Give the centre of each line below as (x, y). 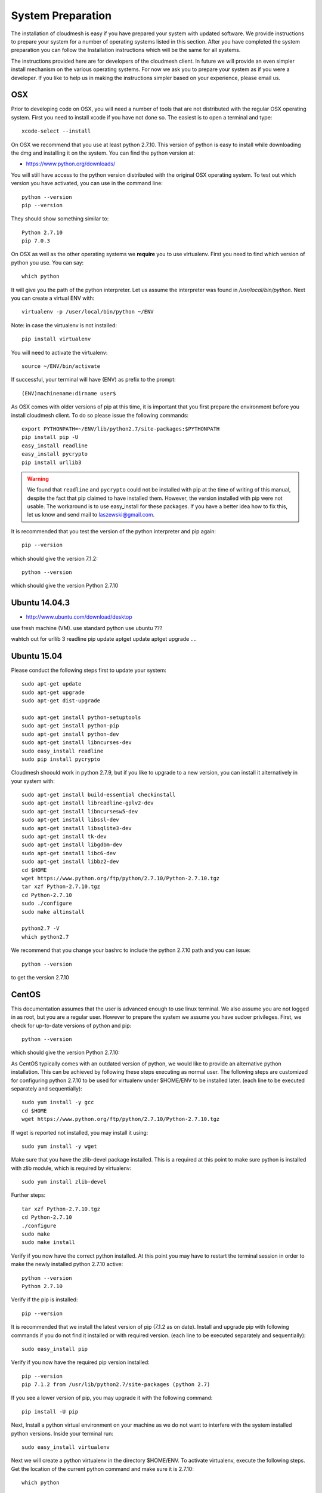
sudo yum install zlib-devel (64, 1182)
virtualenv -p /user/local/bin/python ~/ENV (88, 312)
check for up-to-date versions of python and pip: (71, 1025)
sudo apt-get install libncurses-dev (77, 743)
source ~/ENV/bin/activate (61, 366)
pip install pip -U (50, 437)
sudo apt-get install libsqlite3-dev (77, 828)
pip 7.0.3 (36, 241)
